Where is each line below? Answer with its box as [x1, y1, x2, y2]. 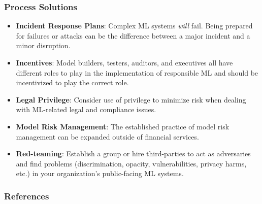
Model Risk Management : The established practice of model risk [16, 121, 230, 131]
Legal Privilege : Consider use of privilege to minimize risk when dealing [16, 94, 246, 105]
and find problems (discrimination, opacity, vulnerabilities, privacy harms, [16, 158, 247, 168]
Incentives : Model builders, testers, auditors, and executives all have [16, 57, 233, 67]
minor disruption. [16, 40, 71, 51]
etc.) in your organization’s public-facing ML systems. [16, 168, 184, 179]
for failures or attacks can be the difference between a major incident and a [16, 30, 250, 41]
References [4, 189, 49, 202]
